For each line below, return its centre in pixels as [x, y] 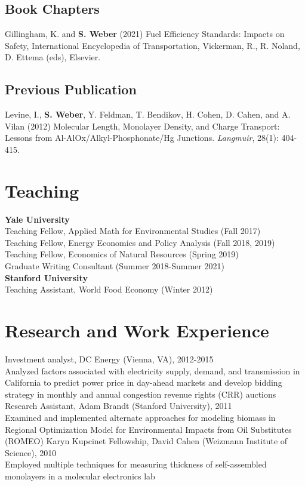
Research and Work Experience [137, 330]
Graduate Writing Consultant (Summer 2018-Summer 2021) [115, 266]
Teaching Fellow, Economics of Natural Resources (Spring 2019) [122, 254]
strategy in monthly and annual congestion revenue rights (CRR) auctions [141, 394]
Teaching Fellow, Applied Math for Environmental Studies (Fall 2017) [133, 231]
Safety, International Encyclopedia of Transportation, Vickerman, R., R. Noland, [152, 45]
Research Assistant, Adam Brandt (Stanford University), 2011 [118, 406]
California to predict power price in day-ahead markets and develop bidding [144, 382]
